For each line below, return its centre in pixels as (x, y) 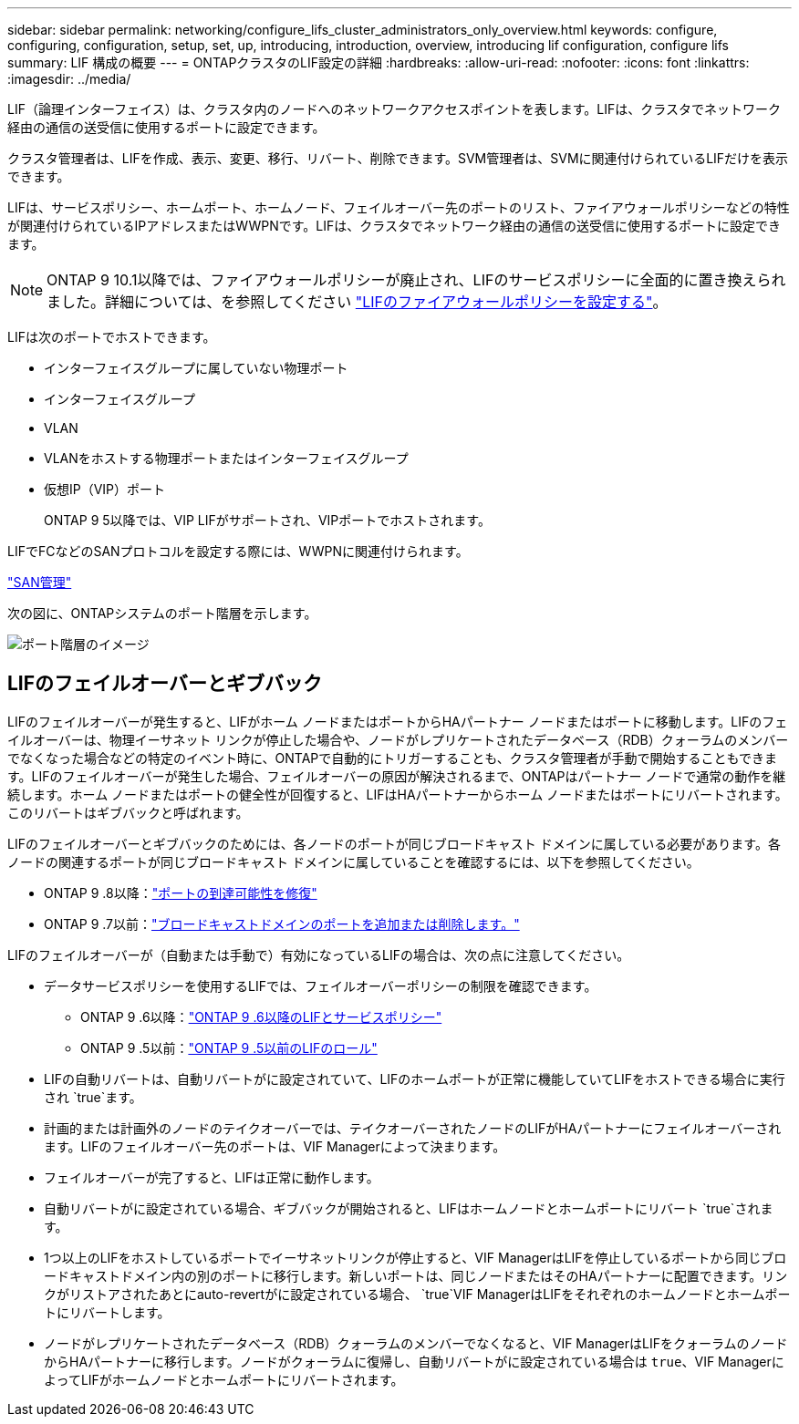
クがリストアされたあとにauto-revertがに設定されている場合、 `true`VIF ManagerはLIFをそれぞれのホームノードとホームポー (417, 1294)
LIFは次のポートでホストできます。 (112, 337)
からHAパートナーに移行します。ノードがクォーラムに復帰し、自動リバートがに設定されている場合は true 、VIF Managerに (414, 1361)
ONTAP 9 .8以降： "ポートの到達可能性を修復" (181, 893)
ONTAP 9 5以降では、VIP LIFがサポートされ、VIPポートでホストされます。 (267, 520)
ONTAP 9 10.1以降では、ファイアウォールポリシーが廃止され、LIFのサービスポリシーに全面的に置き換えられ (416, 280)
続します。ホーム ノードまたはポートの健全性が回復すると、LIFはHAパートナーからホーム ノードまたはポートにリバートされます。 (398, 794)
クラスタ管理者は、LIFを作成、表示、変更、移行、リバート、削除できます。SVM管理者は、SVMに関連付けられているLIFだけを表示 (398, 158)
